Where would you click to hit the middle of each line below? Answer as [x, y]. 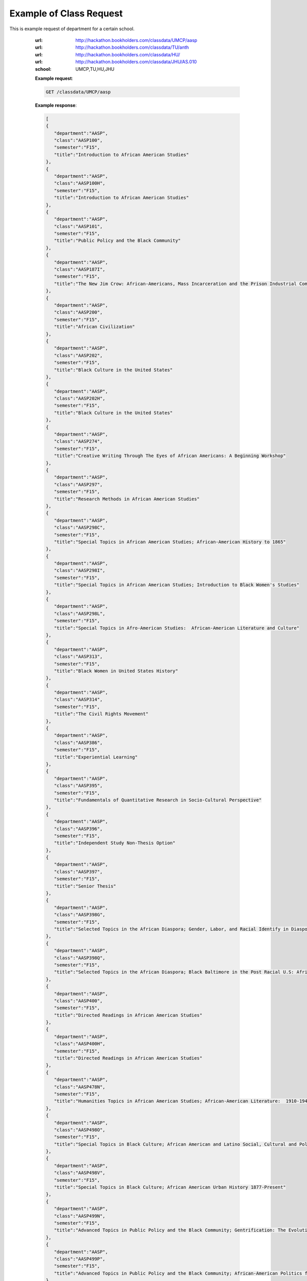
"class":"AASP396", [78, 829]
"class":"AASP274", [78, 441]
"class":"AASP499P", [80, 1259]
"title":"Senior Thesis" [85, 886]
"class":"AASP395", [78, 786]
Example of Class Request [66, 13]
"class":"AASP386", [78, 742]
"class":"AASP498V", [80, 1173]
